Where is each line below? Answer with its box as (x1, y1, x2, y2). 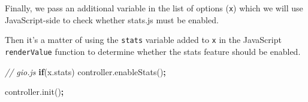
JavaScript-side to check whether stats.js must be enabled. (5, 13, 219, 26)
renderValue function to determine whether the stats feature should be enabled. (5, 45, 301, 57)
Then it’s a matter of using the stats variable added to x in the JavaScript (5, 33, 282, 46)
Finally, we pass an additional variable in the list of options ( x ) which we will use (5, 2, 303, 14)
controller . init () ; (5, 85, 64, 98)
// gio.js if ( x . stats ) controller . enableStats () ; (5, 65, 166, 78)
